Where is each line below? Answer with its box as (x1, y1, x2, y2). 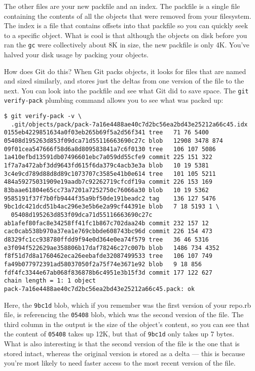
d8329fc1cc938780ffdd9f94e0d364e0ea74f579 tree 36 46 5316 (4, 236, 209, 243)
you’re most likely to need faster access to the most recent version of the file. (4, 358, 236, 368)
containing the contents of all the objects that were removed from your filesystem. (4, 10, 252, 21)
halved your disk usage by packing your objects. (4, 49, 149, 60)
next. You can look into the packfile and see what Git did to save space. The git (4, 85, 249, 95)
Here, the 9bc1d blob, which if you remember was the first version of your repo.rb (4, 299, 251, 310)
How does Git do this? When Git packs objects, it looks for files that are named (4, 66, 246, 76)
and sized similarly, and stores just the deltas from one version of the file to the (4, 76, 244, 86)
